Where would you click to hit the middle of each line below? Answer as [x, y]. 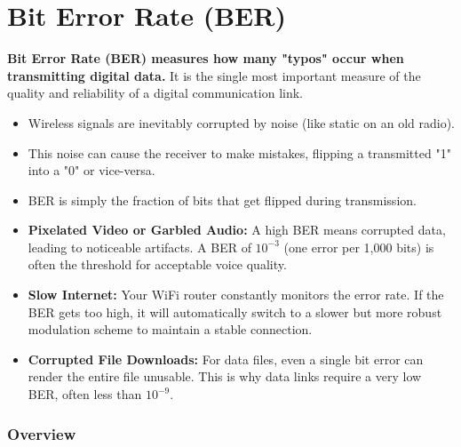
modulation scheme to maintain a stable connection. [170, 329]
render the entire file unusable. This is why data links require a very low [225, 376]
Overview [42, 433]
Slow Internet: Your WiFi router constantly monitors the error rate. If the [236, 295]
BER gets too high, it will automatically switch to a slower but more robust [235, 311]
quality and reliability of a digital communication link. [155, 93]
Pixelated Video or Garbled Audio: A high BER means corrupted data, [237, 230]
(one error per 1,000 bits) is [359, 247]
